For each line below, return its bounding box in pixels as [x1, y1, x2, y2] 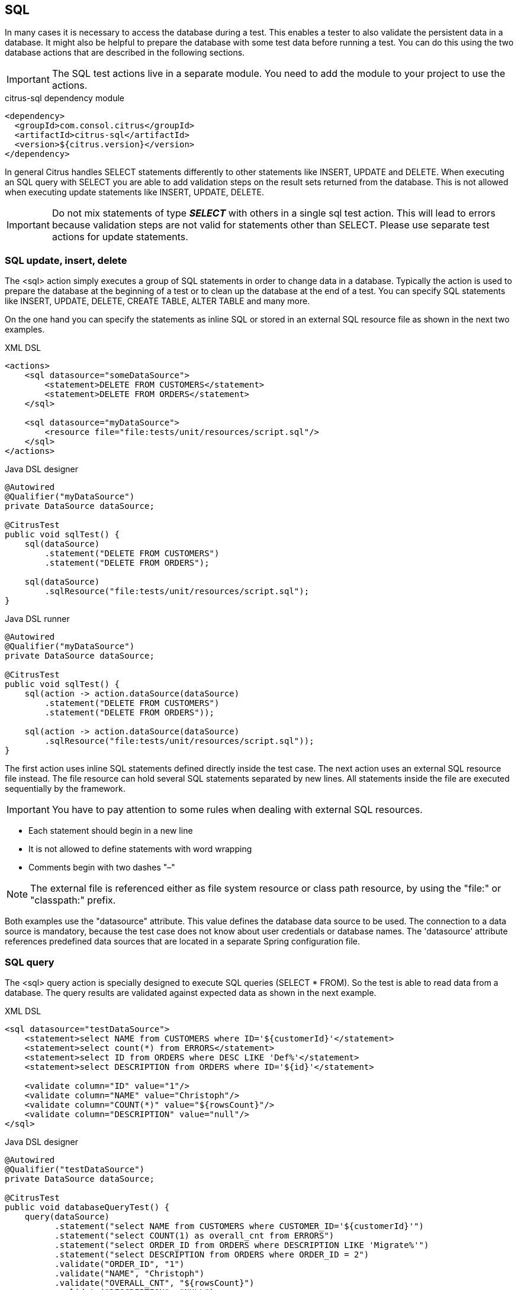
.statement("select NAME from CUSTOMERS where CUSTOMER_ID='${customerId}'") [54, 1221, 424, 1231]
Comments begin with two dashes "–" [28, 862, 175, 873]
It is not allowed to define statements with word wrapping [28, 844, 252, 854]
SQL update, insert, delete [5, 254, 127, 266]
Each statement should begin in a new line [28, 825, 193, 836]
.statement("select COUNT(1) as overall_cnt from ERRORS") [54, 1230, 334, 1240]
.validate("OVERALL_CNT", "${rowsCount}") [54, 1278, 255, 1288]
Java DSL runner [5, 614, 70, 624]
